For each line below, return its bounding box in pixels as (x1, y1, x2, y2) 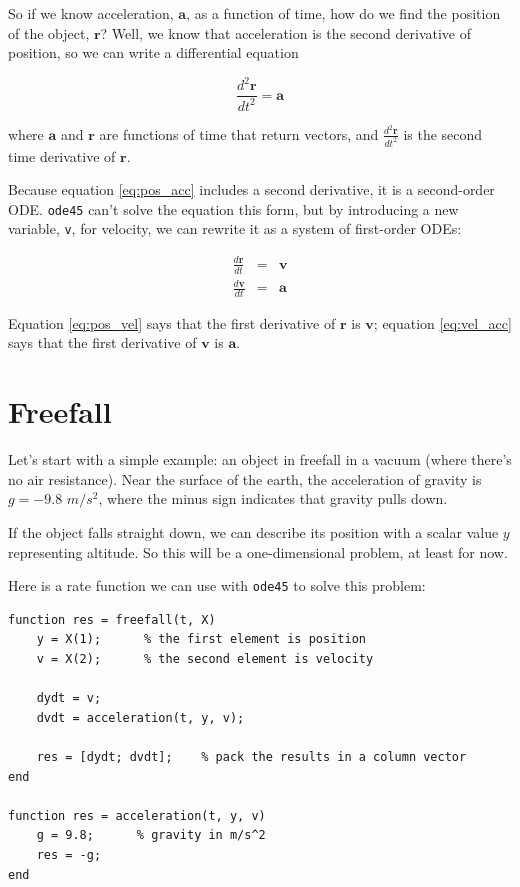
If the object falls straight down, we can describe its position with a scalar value (8, 521, 499, 542)
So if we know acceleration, (8, 3, 174, 23)
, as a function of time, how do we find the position (186, 3, 501, 23)
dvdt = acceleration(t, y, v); (36, 710, 245, 725)
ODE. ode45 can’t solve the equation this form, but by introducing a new (8, 198, 459, 219)
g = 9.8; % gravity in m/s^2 (36, 828, 266, 843)
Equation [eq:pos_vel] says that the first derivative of (8, 312, 336, 333)
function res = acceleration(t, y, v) (8, 808, 266, 823)
